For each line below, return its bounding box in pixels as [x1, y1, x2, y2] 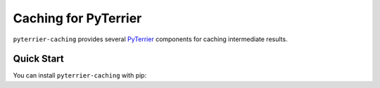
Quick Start [13, 53, 64, 65]
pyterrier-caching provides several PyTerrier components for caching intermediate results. [13, 35, 288, 43]
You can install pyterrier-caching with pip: [13, 71, 147, 80]
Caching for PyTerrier [13, 10, 142, 26]
